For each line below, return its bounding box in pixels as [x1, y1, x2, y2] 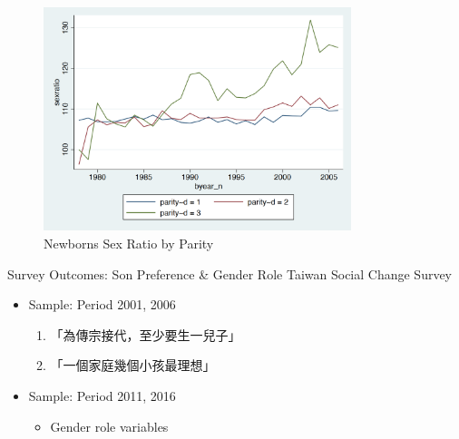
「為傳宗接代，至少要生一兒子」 [50, 325, 241, 344]
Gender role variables [50, 416, 169, 435]
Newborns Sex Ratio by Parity [44, 234, 214, 253]
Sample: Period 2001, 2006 [28, 295, 176, 314]
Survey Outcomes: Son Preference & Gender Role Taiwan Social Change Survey [7, 264, 453, 283]
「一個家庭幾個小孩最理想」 [50, 356, 216, 375]
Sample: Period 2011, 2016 [28, 386, 176, 405]
